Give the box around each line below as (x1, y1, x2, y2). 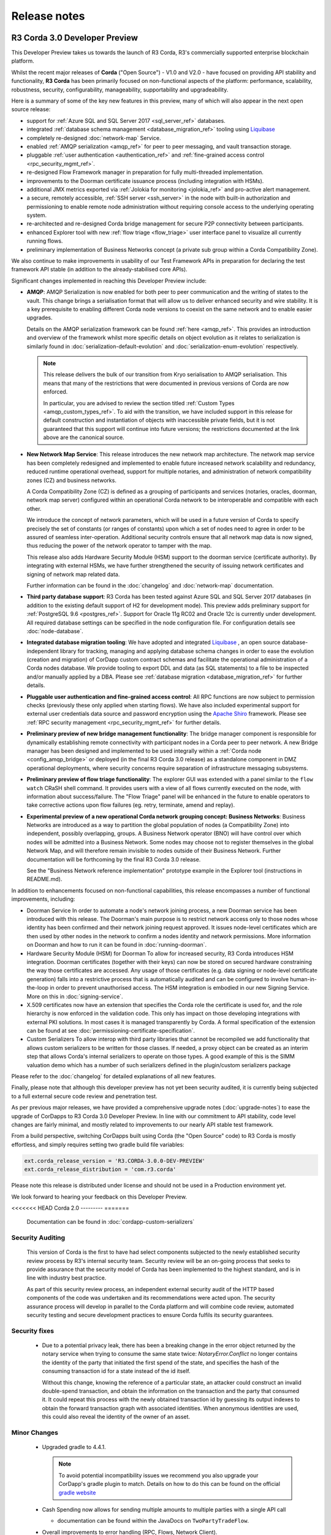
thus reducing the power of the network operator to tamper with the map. (26, 542, 212, 550)
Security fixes (11, 1326, 55, 1335)
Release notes (11, 9, 85, 23)
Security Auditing (11, 1234, 66, 1242)
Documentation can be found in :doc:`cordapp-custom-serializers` (26, 1218, 195, 1226)
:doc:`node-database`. (26, 627, 84, 635)
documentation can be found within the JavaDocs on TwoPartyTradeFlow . (57, 1517, 249, 1525)
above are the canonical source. (43, 433, 125, 441)
